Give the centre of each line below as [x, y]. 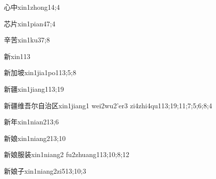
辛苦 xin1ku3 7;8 [27, 40]
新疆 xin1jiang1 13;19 [34, 89]
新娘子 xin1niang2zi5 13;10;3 [45, 170]
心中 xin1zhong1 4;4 [32, 7]
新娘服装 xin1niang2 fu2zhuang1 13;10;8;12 [67, 154]
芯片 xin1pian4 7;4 [30, 23]
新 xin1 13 [17, 56]
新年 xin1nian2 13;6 [31, 122]
